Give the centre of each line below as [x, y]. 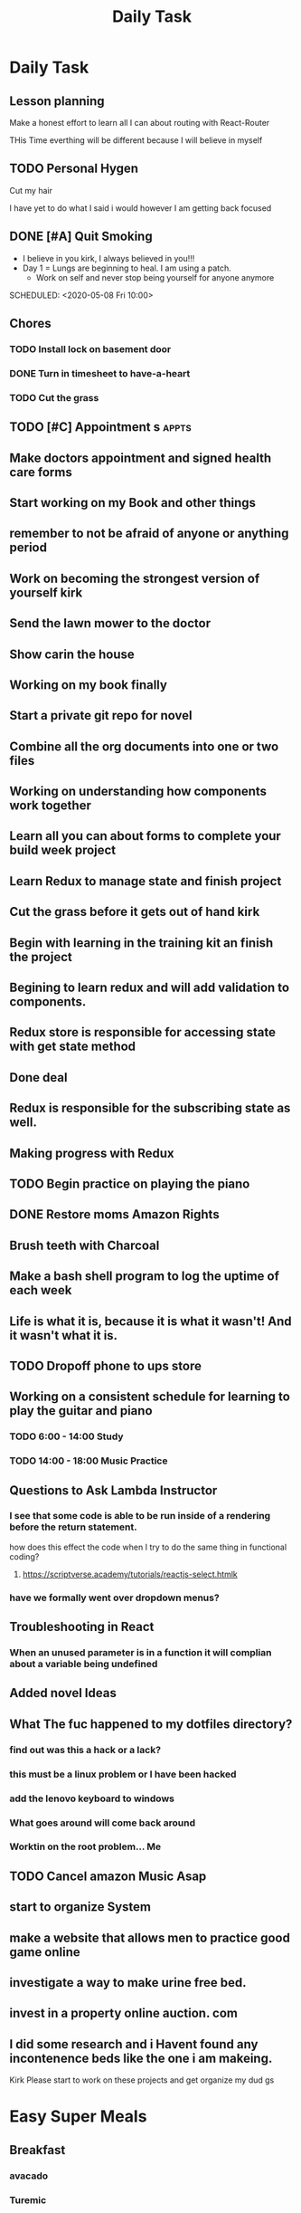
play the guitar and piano [81, 1411]
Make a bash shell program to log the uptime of [145, 1277]
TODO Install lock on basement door [90, 348]
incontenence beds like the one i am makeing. [141, 2058]
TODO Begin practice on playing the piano [130, 1183]
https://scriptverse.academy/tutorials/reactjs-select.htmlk [130, 1574]
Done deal [38, 1078]
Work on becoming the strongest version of [135, 578]
